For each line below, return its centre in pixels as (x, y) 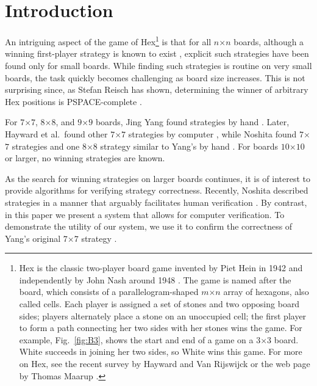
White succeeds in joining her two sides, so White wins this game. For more (161, 351)
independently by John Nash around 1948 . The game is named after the (155, 279)
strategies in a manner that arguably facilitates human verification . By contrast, (156, 202)
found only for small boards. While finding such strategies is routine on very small (158, 65)
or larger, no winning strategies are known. (85, 158)
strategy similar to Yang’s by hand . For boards (189, 146)
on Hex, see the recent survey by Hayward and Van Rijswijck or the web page (165, 364)
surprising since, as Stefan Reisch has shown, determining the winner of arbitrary (157, 89)
